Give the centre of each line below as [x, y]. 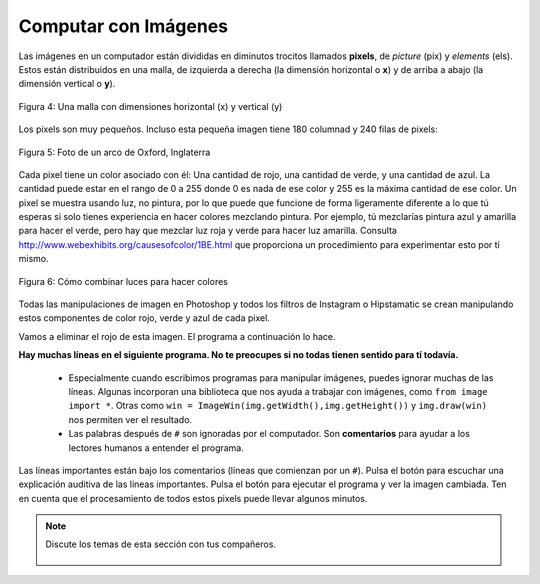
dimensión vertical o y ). [67, 84]
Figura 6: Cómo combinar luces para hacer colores [123, 281]
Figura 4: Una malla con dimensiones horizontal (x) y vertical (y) [150, 106]
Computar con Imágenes [123, 26]
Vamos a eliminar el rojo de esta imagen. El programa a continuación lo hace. [177, 336]
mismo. [33, 259]
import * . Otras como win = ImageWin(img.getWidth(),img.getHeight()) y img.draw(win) [278, 406]
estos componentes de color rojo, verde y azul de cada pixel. [144, 318]
